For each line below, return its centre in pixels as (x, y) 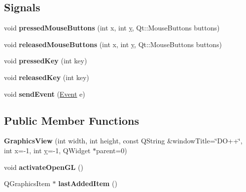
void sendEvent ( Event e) (45, 94)
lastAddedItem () (88, 183)
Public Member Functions (71, 120)
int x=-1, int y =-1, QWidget (47, 150)
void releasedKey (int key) (47, 77)
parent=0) (112, 150)
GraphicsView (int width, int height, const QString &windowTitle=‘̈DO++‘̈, (123, 141)
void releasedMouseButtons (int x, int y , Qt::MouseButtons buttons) (113, 44)
